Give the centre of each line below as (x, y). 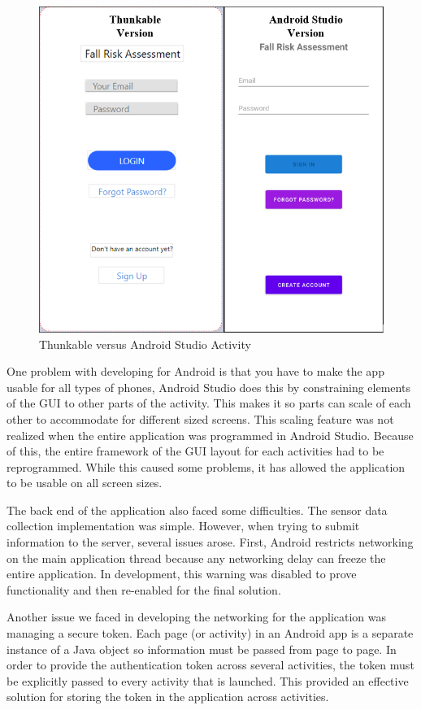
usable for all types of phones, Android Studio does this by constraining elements (208, 387)
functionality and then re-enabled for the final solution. (144, 589)
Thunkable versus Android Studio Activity (145, 344)
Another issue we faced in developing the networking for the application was (197, 617)
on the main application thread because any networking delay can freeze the (196, 558)
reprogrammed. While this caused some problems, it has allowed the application (206, 466)
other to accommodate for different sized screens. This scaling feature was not (200, 418)
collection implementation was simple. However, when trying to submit (183, 526)
